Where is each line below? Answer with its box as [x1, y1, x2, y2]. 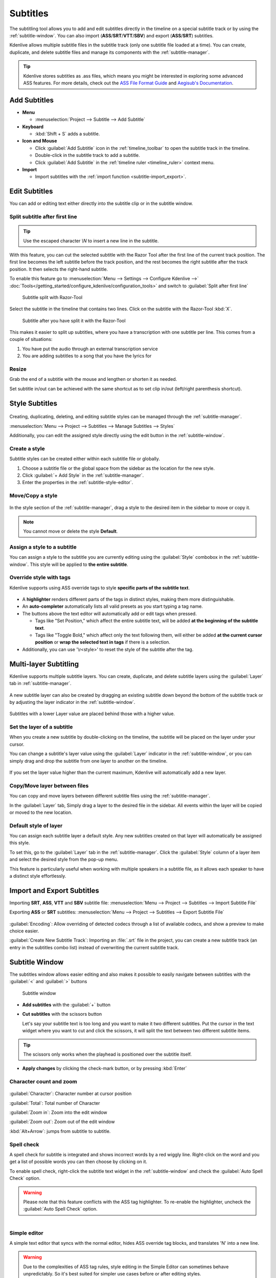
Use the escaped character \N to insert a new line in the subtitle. [23, 238, 159, 244]
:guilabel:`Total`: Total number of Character [9, 1100, 100, 1106]
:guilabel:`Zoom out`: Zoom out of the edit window [9, 1119, 115, 1125]
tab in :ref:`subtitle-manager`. [9, 680, 72, 687]
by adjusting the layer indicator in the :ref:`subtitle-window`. [9, 699, 135, 705]
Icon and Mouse [22, 138, 57, 144]
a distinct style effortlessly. [9, 873, 66, 879]
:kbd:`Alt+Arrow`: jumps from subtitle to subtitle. [9, 1128, 111, 1134]
